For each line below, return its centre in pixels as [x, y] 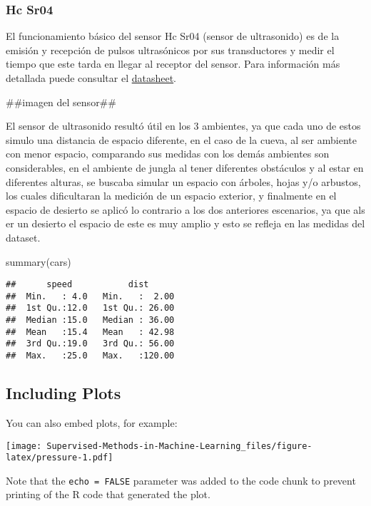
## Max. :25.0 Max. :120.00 [90, 356]
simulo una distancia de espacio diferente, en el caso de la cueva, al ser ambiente [181, 139]
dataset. [23, 237]
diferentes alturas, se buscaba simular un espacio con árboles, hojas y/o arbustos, [183, 181]
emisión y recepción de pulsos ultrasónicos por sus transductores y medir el [170, 50]
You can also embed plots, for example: [92, 422]
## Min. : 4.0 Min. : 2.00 [90, 296]
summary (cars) [39, 261]
